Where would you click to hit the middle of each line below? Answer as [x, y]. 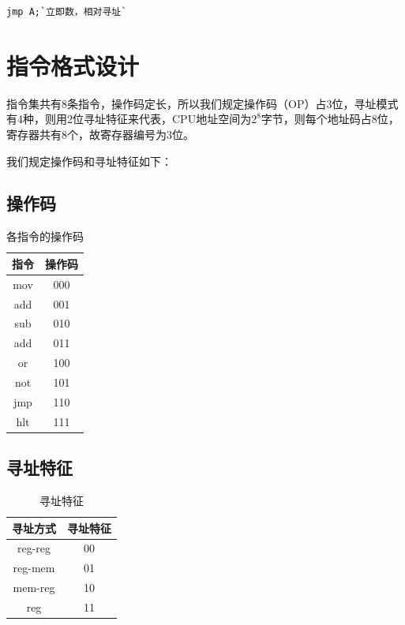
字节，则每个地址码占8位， [330, 119]
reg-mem [34, 568]
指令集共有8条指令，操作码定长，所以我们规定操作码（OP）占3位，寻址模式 [202, 103]
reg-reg [34, 548]
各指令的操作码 [45, 236]
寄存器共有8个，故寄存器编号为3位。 [100, 134]
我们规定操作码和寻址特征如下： [89, 161]
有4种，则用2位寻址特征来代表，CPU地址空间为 [129, 119]
